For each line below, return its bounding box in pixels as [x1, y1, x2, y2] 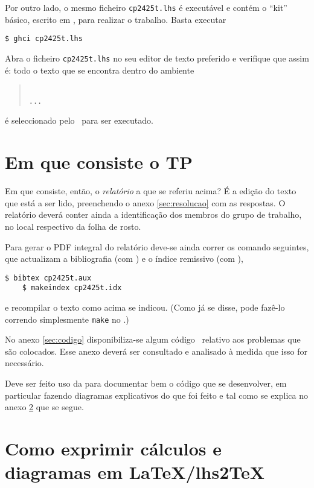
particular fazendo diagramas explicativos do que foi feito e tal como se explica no [5, 388, 308, 401]
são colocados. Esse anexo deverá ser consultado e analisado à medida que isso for [5, 344, 308, 357]
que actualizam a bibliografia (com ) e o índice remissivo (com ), [5, 252, 243, 265]
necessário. [5, 356, 44, 369]
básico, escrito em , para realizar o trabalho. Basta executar [5, 13, 226, 25]
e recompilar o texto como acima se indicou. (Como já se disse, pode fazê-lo [5, 301, 285, 313]
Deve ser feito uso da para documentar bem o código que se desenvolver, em [5, 377, 287, 390]
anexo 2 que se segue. [5, 401, 84, 413]
